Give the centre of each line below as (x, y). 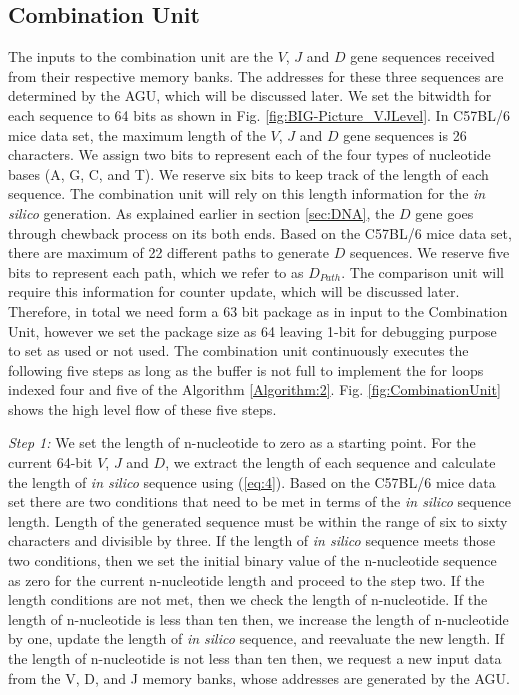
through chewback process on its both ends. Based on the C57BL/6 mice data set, (260, 232)
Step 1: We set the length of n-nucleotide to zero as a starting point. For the (242, 442)
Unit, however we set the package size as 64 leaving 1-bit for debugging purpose (252, 330)
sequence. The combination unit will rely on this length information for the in (247, 193)
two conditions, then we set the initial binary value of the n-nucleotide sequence (252, 560)
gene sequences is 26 (405, 134)
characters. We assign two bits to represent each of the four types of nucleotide (249, 154)
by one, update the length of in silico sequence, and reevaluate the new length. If (256, 638)
